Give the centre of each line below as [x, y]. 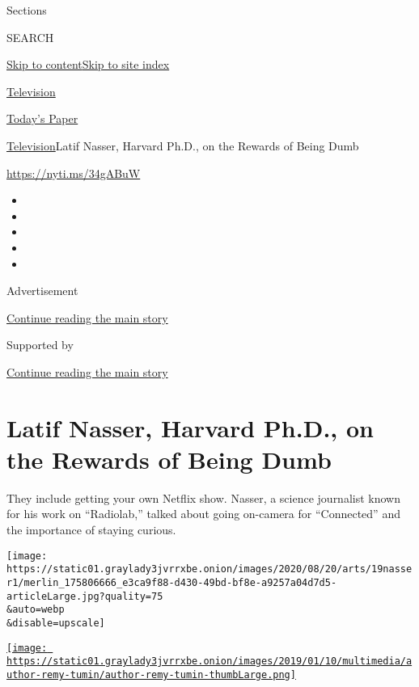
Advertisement [42, 291]
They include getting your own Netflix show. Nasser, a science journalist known [203, 497]
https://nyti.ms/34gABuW [74, 173]
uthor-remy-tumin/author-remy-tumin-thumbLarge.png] [151, 674]
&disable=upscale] [56, 623]
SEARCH [30, 37]
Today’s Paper [42, 118]
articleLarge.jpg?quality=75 [85, 596]
